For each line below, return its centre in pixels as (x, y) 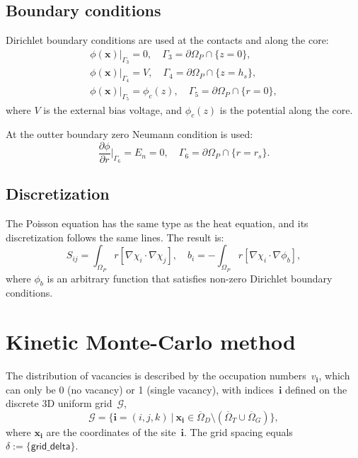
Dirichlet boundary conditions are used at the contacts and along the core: (167, 40)
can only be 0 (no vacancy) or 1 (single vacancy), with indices (140, 389)
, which (334, 376)
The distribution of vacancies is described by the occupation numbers (156, 376)
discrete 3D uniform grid (59, 403)
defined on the (316, 389)
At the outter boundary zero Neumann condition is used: (129, 134)
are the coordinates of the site (111, 431)
